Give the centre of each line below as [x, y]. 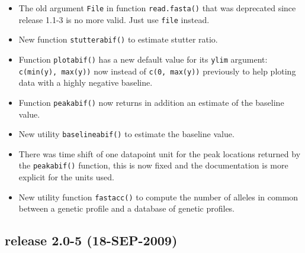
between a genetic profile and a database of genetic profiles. [127, 208]
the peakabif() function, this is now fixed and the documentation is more [153, 165]
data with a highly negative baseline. [86, 82]
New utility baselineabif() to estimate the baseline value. [126, 134]
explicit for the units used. [67, 177]
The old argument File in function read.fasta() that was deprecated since [157, 8]
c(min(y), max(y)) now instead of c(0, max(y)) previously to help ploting [157, 71]
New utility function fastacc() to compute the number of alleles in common [158, 197]
